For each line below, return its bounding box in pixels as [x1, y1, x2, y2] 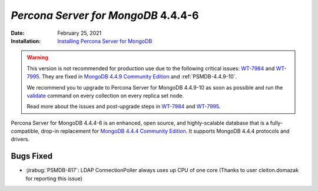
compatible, [11, 127, 40, 135]
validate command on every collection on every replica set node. [26, 92, 184, 99]
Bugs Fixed [11, 151, 53, 162]
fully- [270, 119, 283, 126]
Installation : [11, 37, 41, 44]
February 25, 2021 [57, 29, 102, 37]
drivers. [11, 136, 29, 143]
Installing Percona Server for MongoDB [57, 37, 153, 44]
